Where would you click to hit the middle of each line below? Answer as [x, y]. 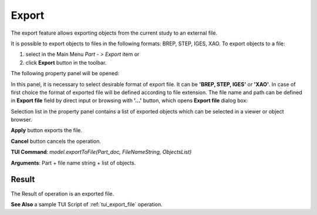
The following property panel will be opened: [65, 73]
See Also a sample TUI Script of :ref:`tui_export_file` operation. [87, 204]
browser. [21, 120]
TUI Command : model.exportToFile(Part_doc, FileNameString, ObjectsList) [101, 152]
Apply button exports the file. [46, 130]
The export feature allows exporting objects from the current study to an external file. [114, 33]
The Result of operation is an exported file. [63, 193]
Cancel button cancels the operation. [56, 141]
